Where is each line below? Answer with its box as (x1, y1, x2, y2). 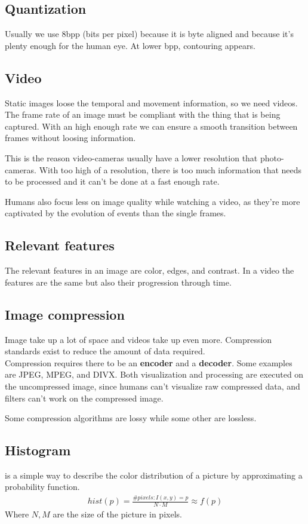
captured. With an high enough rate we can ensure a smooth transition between (5, 119, 298, 132)
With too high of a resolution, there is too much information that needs (39, 163, 302, 176)
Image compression (5, 305, 125, 323)
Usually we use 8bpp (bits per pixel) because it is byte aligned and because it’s (5, 27, 294, 40)
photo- (260, 151, 284, 164)
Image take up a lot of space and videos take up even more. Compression (5, 333, 272, 345)
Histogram (5, 441, 71, 459)
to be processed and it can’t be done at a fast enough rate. (5, 175, 220, 188)
